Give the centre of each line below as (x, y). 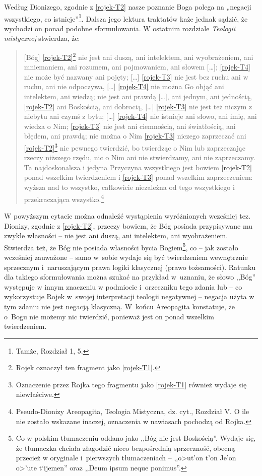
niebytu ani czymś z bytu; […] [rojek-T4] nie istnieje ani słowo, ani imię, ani (140, 116)
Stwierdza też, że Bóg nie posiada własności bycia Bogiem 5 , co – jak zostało (121, 246)
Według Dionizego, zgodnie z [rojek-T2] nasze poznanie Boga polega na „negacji (128, 7)
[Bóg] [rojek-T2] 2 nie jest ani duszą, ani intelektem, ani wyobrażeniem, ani (139, 56)
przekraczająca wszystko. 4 (64, 198)
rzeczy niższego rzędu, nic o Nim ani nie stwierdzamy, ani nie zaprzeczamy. (140, 157)
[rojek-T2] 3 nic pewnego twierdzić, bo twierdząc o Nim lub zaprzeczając (135, 147)
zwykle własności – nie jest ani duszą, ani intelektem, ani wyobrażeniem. (116, 235)
